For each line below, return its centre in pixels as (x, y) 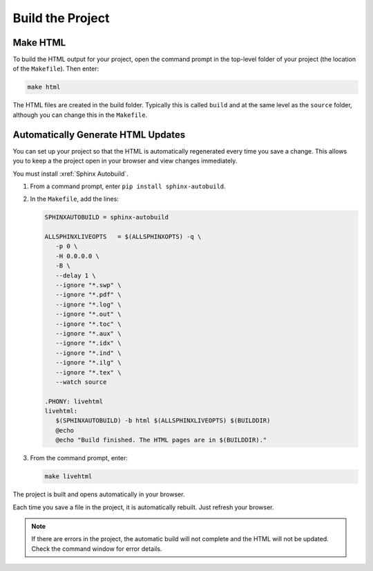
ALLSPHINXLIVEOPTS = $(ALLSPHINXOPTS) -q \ (123, 237)
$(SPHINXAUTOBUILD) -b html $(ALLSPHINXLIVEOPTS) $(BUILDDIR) (163, 421)
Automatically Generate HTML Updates (99, 135)
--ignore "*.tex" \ (88, 372)
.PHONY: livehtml (74, 401)
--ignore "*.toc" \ (88, 324)
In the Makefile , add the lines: (74, 199)
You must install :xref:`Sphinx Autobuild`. (70, 174)
